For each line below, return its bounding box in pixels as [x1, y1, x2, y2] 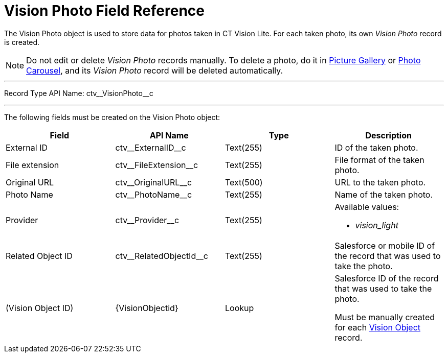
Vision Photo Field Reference [4, 2, 205, 19]
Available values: [334, 201, 399, 212]
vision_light [355, 220, 398, 230]
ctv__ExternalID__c [115, 142, 186, 153]
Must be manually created [334, 312, 435, 322]
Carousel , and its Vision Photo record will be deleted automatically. [26, 65, 283, 76]
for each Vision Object [334, 322, 421, 332]
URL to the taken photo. [334, 177, 426, 187]
